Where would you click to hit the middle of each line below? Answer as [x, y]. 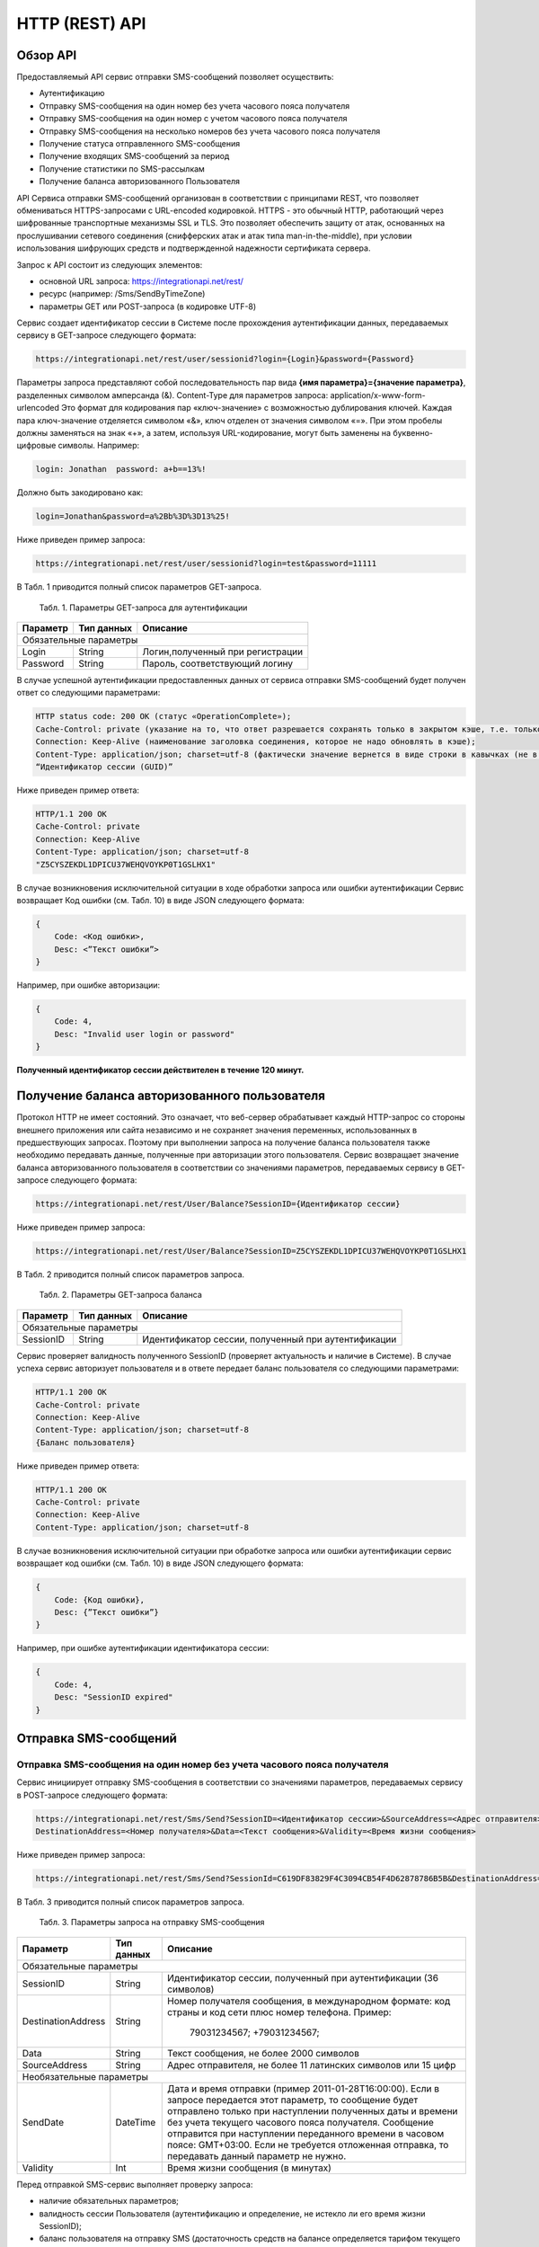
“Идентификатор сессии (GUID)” [105, 767]
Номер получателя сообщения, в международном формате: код [309, 2001]
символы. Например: [99, 446]
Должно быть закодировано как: [80, 493]
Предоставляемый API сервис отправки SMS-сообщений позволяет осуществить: [175, 77]
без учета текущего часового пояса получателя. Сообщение [301, 2122]
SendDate [43, 2122]
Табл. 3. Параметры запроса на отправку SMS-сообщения [152, 1923]
